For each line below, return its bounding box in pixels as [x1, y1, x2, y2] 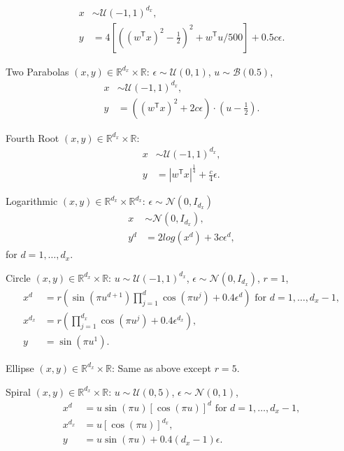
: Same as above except [112, 360, 211, 375]
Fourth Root [6, 130, 59, 145]
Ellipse [6, 360, 34, 375]
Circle [6, 270, 31, 285]
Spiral [6, 384, 31, 399]
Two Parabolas [6, 64, 69, 78]
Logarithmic [6, 194, 58, 208]
